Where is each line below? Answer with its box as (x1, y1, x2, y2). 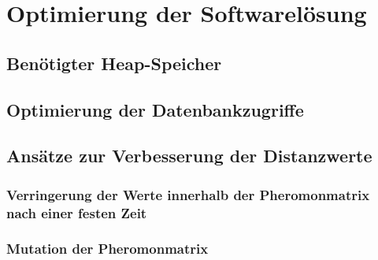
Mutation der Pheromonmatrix (6, 239, 209, 258)
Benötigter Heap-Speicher (6, 50, 222, 75)
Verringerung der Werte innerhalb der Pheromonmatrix (6, 184, 370, 204)
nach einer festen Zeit (6, 202, 147, 222)
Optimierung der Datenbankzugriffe (6, 97, 304, 121)
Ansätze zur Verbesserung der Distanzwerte (6, 143, 372, 168)
